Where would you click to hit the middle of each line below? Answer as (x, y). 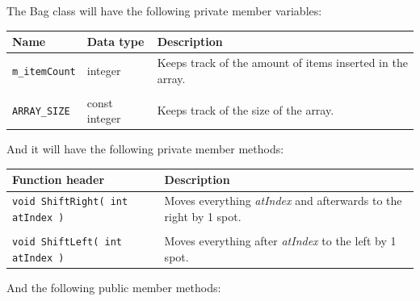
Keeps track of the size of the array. (246, 110)
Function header (59, 180)
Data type (115, 42)
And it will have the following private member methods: (145, 149)
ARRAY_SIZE (41, 112)
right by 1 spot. (203, 216)
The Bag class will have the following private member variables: (164, 10)
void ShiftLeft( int (67, 242)
